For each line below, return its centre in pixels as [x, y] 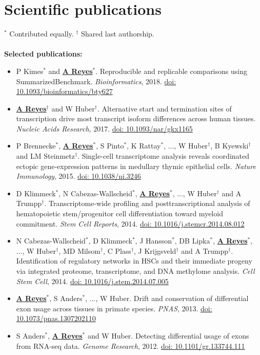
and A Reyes [71, 71]
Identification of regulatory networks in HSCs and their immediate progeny [134, 261]
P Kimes [30, 71]
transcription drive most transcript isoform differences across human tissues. [136, 118]
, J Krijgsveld [155, 250]
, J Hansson [154, 241]
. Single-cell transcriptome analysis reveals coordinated [164, 156]
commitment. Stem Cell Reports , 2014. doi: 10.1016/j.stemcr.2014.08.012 [130, 223]
